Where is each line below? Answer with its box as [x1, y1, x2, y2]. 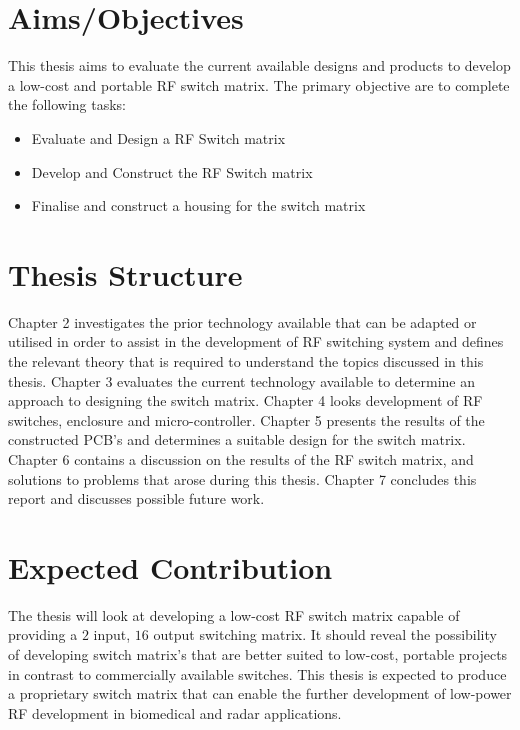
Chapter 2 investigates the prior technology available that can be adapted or [8, 311, 477, 332]
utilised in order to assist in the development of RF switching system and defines [8, 331, 504, 352]
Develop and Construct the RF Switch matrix [31, 161, 313, 182]
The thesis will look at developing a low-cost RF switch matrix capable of [8, 604, 460, 625]
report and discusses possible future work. [8, 488, 265, 509]
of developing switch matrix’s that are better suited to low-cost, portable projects [8, 644, 508, 665]
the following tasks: [8, 94, 126, 115]
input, [93, 624, 131, 645]
